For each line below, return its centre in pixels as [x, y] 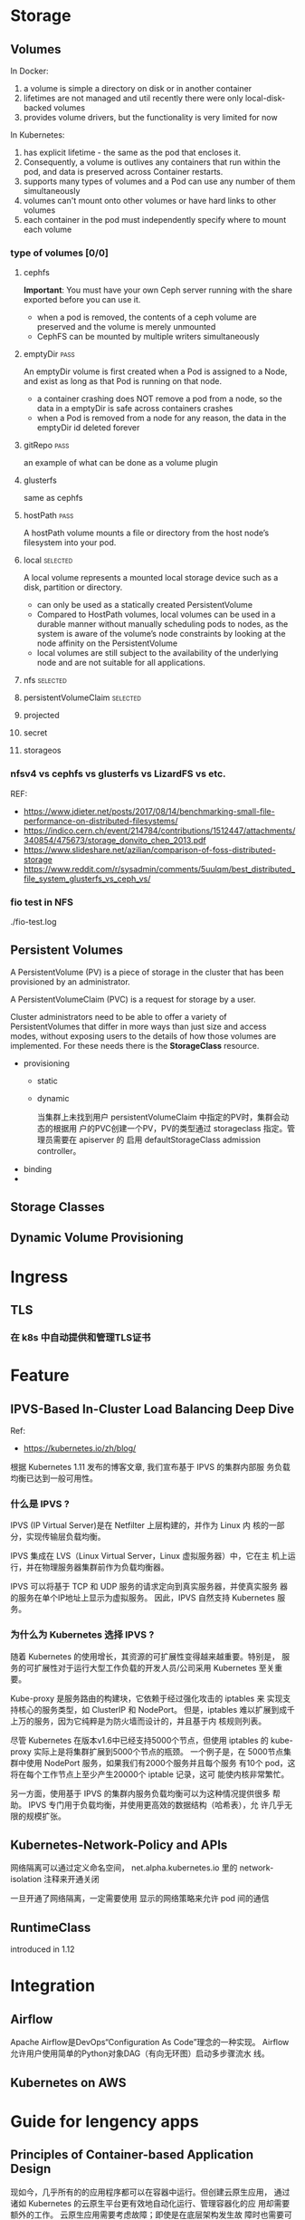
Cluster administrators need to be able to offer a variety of [119, 1016]
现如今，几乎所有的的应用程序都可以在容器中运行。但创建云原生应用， [141, 2192]
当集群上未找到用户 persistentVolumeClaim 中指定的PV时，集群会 [159, 1117]
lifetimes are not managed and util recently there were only [133, 98]
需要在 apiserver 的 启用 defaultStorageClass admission [157, 1139]
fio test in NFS [42, 902]
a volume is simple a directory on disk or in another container [138, 88]
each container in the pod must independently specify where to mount [155, 220]
